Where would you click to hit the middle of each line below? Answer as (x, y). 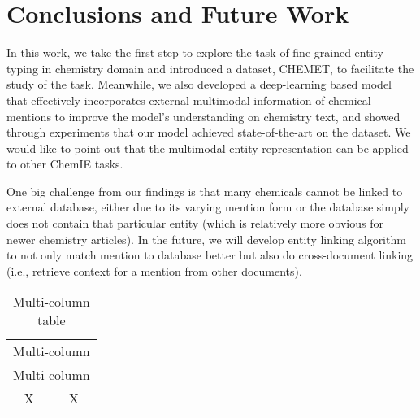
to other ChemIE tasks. (65, 164)
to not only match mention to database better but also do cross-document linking (210, 255)
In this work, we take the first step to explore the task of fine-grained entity (195, 52)
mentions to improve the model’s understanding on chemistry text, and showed (204, 116)
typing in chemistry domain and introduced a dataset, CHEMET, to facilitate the (210, 68)
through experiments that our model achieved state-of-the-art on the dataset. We (209, 132)
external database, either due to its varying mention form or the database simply (208, 207)
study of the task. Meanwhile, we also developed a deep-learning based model (199, 84)
